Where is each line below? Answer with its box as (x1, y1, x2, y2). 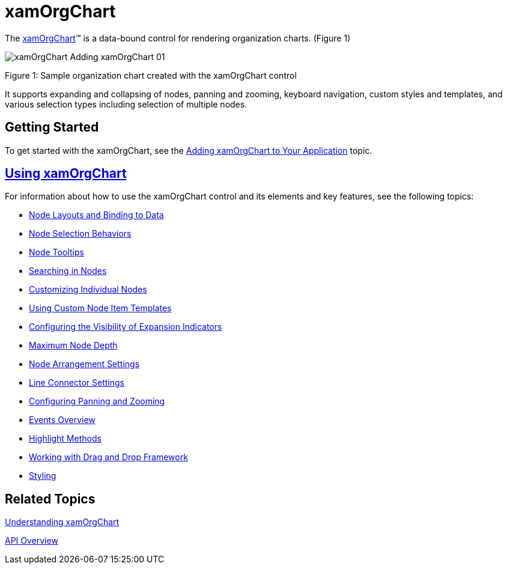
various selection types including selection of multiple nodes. (5, 99, 247, 109)
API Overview (5, 535, 58, 546)
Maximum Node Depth (29, 340, 118, 351)
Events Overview (29, 415, 96, 425)
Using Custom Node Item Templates (29, 303, 172, 314)
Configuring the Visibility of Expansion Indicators (29, 321, 222, 332)
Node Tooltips (29, 247, 84, 258)
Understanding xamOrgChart (5, 517, 120, 528)
